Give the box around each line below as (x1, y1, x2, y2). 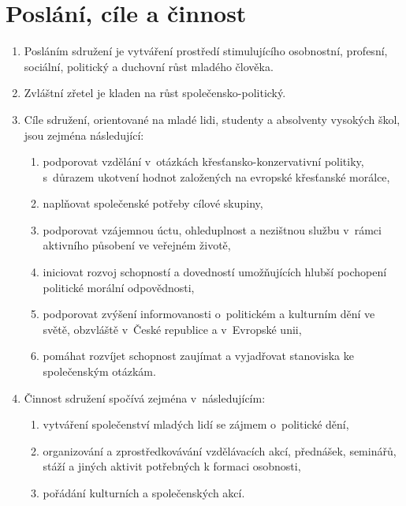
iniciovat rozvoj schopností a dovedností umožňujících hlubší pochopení (43, 264, 387, 280)
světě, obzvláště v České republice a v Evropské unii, (43, 320, 302, 337)
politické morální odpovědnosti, (43, 279, 195, 295)
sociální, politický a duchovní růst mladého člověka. (24, 58, 274, 74)
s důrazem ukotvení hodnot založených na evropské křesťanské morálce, (43, 168, 390, 185)
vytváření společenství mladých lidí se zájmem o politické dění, (43, 416, 349, 433)
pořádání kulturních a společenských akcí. (43, 485, 245, 500)
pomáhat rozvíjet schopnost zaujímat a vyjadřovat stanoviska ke (43, 347, 354, 364)
